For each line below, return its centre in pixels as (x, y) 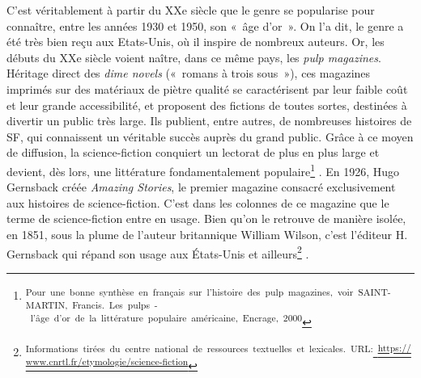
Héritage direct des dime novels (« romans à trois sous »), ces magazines (189, 73)
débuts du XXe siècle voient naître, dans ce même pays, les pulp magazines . (194, 57)
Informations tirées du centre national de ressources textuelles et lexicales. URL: (199, 348)
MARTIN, (47, 305)
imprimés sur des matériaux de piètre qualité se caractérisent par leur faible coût (207, 88)
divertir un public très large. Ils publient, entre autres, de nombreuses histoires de (209, 121)
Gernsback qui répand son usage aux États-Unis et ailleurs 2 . (158, 252)
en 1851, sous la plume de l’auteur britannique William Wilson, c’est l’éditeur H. (207, 234)
